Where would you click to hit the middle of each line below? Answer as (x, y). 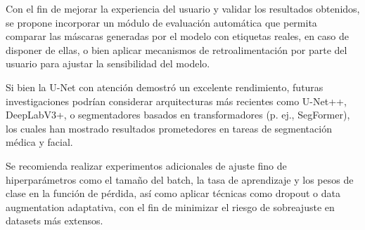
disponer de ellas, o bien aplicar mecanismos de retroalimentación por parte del (177, 49)
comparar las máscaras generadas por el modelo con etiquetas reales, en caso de (177, 36)
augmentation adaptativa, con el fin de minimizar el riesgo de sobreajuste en (170, 207)
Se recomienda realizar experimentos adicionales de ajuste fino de (146, 165)
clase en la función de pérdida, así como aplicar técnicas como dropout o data (173, 193)
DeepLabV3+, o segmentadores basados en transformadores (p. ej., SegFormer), (178, 115)
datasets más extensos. (55, 221)
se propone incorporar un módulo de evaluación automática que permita (161, 22)
